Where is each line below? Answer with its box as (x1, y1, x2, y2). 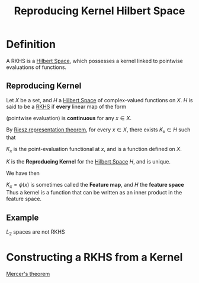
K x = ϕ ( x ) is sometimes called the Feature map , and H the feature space (6, 181, 185, 190)
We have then (6, 169, 40, 177)
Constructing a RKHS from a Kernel (6, 250, 183, 264)
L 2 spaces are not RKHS (6, 228, 65, 237)
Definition (6, 37, 56, 51)
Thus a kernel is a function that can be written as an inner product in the (6, 189, 182, 196)
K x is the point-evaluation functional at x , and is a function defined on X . (6, 145, 182, 154)
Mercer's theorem (6, 270, 50, 277)
